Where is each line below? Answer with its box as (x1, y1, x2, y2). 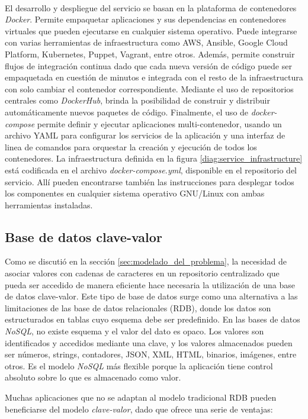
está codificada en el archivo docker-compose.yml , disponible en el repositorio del (5, 163, 297, 176)
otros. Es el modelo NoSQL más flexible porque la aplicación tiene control (5, 359, 273, 372)
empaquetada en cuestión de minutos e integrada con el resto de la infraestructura (5, 71, 303, 83)
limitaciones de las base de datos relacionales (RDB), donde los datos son (5, 301, 271, 314)
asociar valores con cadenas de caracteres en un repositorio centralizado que (5, 267, 280, 279)
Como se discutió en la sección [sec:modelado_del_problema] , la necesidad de (5, 255, 287, 267)
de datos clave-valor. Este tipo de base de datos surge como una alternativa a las (5, 290, 298, 302)
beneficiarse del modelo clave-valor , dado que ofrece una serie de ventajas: (5, 402, 273, 415)
